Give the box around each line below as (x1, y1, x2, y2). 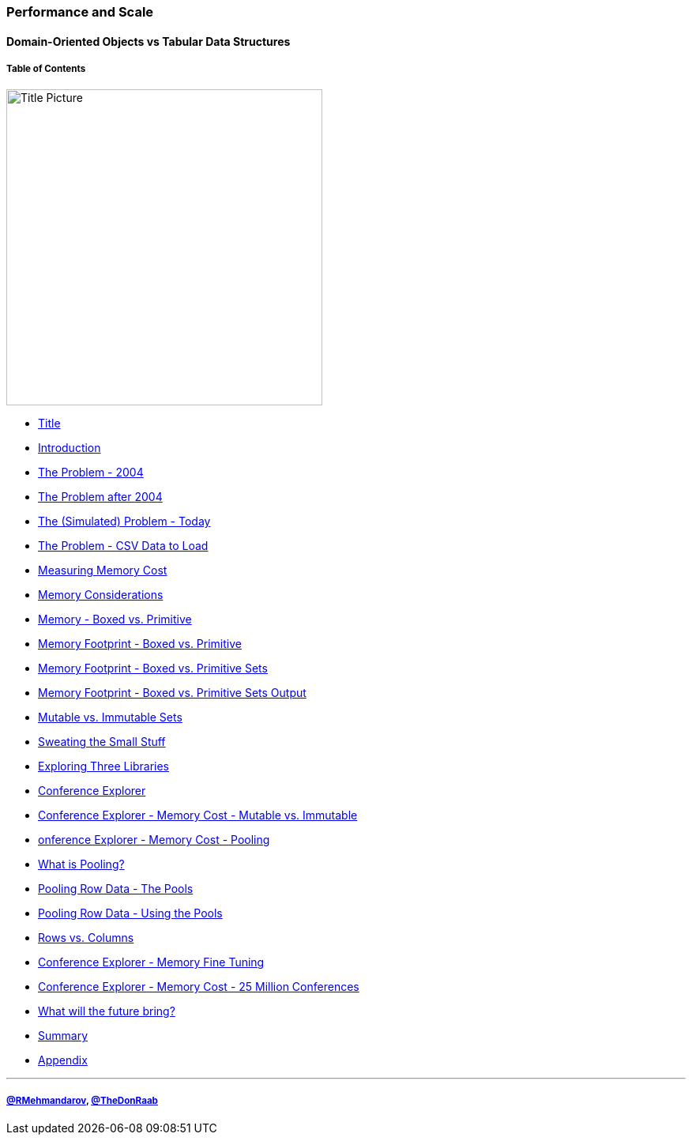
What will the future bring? (38, 1004, 175, 1019)
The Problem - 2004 (38, 465, 144, 480)
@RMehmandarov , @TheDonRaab (6, 1094, 158, 1106)
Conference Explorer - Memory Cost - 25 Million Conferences (38, 980, 359, 994)
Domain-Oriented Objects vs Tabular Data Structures (6, 34, 291, 48)
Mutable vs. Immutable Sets (38, 710, 182, 725)
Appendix (38, 1053, 88, 1068)
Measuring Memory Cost (38, 563, 167, 578)
